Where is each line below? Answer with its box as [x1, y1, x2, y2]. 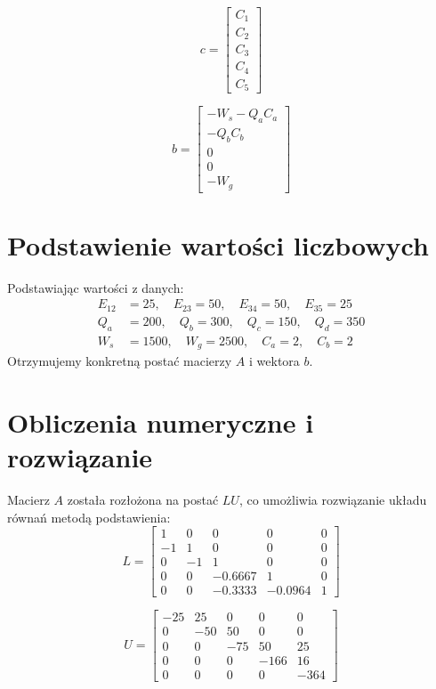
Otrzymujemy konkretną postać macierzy [7, 352, 232, 370]
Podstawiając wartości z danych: [7, 278, 184, 296]
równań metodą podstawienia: [7, 507, 171, 526]
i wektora [249, 352, 300, 370]
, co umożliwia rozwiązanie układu [238, 490, 427, 509]
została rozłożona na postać [67, 490, 219, 509]
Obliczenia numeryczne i [7, 403, 314, 440]
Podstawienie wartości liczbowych [7, 226, 429, 263]
